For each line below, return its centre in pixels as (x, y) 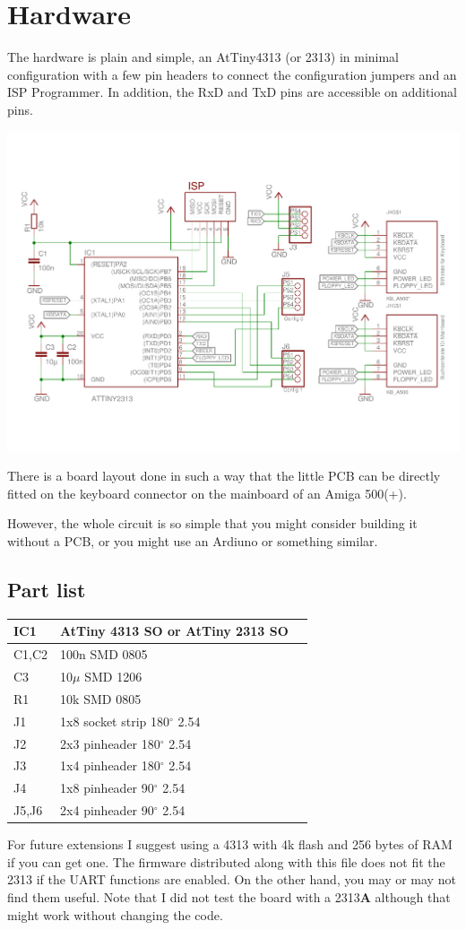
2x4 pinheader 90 (107, 810)
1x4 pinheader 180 (110, 765)
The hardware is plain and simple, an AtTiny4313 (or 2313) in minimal (203, 57)
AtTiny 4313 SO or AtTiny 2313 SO (174, 631)
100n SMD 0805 (104, 654)
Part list (47, 590)
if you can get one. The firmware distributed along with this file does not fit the (226, 861)
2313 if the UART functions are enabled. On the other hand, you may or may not (232, 879)
